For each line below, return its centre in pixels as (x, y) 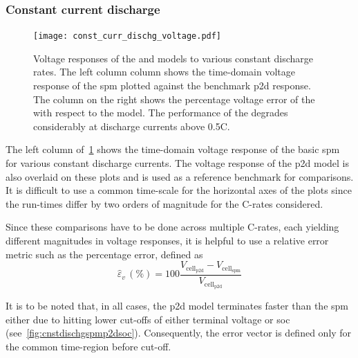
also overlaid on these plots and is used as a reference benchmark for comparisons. (180, 176)
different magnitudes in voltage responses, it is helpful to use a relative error (167, 240)
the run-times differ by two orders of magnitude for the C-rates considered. (164, 203)
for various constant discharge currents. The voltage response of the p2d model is (177, 163)
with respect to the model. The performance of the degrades (161, 113)
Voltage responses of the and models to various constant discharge (173, 58)
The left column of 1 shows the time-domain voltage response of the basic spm (173, 149)
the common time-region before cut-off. (88, 346)
